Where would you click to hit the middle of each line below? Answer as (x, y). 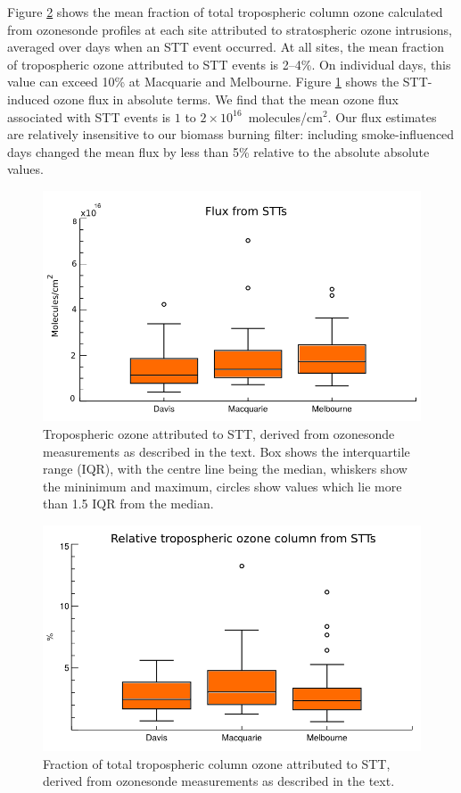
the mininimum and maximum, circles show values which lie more (222, 486)
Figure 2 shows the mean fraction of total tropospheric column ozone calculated (225, 12)
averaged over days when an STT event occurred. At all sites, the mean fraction (226, 47)
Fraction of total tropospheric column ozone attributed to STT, (217, 763)
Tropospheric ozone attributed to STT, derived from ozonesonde (219, 434)
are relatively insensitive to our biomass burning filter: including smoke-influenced (231, 134)
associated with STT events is (89, 116)
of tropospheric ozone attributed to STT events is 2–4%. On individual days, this (229, 64)
